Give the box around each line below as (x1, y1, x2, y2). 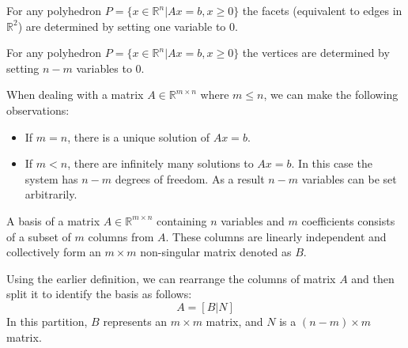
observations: (6, 101, 70, 118)
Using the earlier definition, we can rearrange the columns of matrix (6, 270, 336, 286)
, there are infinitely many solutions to (67, 155, 254, 172)
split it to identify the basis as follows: (6, 286, 192, 302)
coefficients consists (301, 212, 395, 229)
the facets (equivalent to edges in (242, 2, 402, 18)
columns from (88, 228, 154, 244)
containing (157, 212, 207, 229)
